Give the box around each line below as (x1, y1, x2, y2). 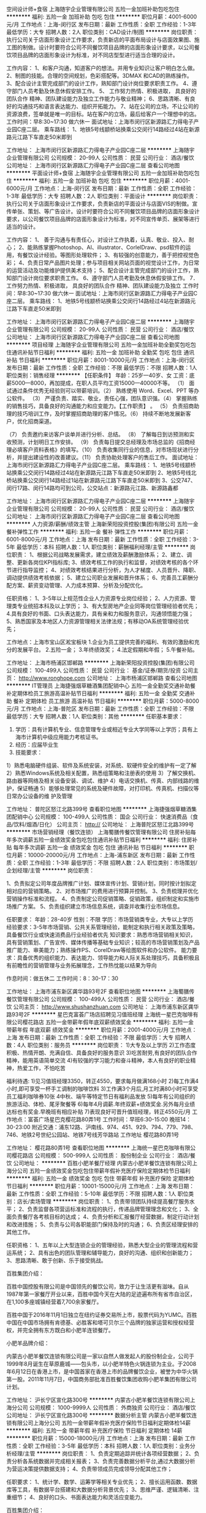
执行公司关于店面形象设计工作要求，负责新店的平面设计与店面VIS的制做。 (6, 200, 193, 207)
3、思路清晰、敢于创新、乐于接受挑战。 (6, 1257, 107, 1264)
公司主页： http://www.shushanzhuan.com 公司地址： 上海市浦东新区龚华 (13, 1003, 199, 1010)
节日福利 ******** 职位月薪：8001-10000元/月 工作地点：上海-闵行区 (18, 356, 195, 364)
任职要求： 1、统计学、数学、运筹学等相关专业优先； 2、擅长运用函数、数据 (6, 1478, 198, 1485)
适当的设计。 (6, 223, 39, 230)
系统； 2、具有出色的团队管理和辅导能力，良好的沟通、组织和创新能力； (11, 1249, 194, 1256)
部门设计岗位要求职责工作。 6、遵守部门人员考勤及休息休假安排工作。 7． (11, 275, 199, 281)
